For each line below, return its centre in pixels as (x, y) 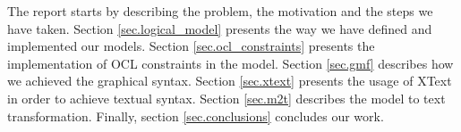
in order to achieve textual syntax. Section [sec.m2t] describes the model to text (226, 98)
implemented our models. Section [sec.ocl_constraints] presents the (191, 46)
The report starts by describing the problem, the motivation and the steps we (220, 11)
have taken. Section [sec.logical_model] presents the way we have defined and (220, 28)
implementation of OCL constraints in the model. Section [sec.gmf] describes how (230, 63)
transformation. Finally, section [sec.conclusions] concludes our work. (196, 115)
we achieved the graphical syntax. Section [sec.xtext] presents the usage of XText (230, 81)
